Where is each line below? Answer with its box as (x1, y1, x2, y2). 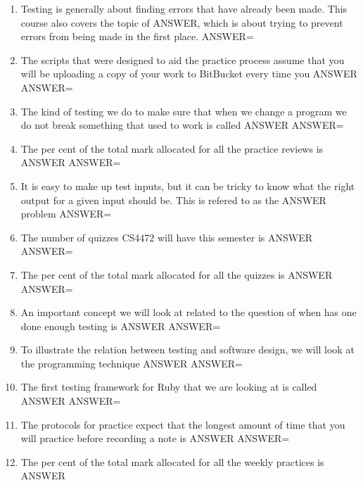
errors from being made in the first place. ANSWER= (20, 29, 254, 44)
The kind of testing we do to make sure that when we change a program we (20, 103, 347, 118)
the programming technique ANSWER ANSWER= (20, 355, 243, 370)
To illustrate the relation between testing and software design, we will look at (20, 342, 355, 357)
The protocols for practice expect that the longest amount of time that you (20, 417, 345, 432)
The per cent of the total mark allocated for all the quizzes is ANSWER (20, 267, 333, 282)
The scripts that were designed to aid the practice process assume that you (20, 52, 345, 67)
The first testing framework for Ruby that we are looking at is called (20, 379, 317, 394)
